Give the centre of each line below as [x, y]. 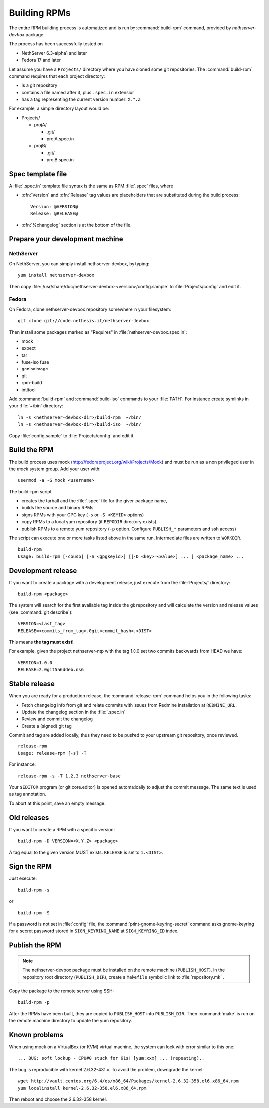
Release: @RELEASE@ [54, 214]
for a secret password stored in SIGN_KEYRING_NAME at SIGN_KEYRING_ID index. [94, 931]
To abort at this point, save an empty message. [57, 803]
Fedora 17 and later [41, 60]
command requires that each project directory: [57, 76]
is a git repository [40, 85]
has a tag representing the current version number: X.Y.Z [81, 99]
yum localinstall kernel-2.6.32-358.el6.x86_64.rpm [82, 1088]
